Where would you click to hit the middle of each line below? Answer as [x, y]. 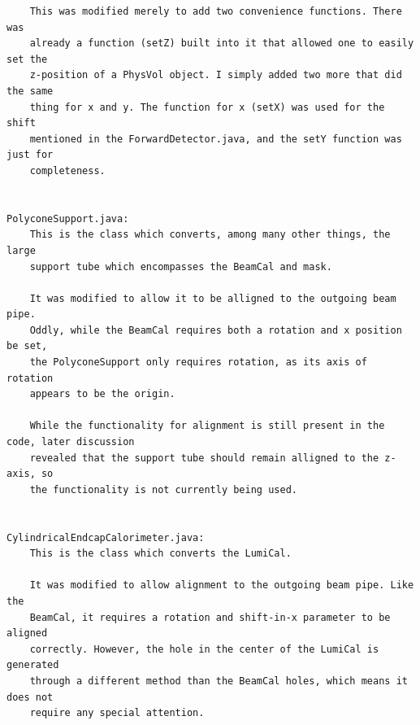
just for [30, 155]
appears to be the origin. [102, 394]
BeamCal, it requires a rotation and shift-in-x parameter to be [210, 617]
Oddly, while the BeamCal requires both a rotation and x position [216, 330]
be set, [27, 346]
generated [33, 665]
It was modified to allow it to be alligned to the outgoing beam [213, 298]
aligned [27, 633]
